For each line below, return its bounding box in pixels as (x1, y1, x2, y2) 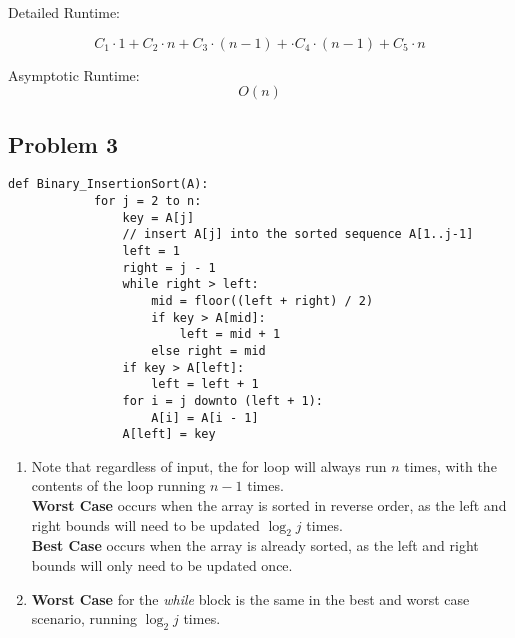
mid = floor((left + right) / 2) (151, 293, 374, 308)
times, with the (404, 455, 497, 476)
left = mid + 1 (179, 327, 281, 342)
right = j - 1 (122, 260, 216, 275)
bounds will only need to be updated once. (31, 555, 293, 576)
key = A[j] (122, 210, 195, 225)
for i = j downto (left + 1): (122, 393, 323, 408)
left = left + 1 (151, 377, 259, 392)
